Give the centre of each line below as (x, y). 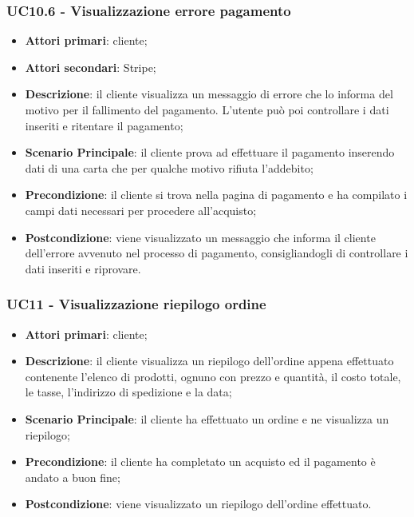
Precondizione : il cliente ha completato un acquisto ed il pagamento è (200, 461)
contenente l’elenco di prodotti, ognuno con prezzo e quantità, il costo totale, (213, 376)
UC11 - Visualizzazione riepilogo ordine (136, 304)
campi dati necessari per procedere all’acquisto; (141, 210)
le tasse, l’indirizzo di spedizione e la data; (128, 392)
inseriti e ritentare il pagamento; (104, 125)
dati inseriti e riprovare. (83, 268)
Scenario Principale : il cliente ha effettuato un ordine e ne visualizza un (207, 418)
